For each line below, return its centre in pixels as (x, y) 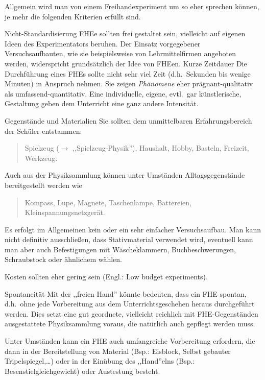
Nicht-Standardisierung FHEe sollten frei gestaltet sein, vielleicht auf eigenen (125, 33)
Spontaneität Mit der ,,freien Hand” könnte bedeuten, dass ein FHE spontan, (126, 293)
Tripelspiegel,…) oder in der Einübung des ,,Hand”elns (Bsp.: (100, 361)
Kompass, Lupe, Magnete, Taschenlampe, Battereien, (108, 202)
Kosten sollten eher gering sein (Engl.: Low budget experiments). (106, 277)
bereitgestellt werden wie (43, 185)
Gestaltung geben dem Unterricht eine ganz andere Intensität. (102, 103)
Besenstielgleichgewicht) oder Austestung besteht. (82, 371)
